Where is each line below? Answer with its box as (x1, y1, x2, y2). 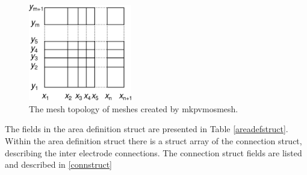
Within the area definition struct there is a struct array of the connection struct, (5, 135, 302, 147)
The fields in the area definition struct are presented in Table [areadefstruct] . (5, 122, 288, 135)
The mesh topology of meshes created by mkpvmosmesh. (29, 102, 238, 115)
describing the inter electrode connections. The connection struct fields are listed (5, 146, 302, 159)
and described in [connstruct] (5, 158, 112, 171)
